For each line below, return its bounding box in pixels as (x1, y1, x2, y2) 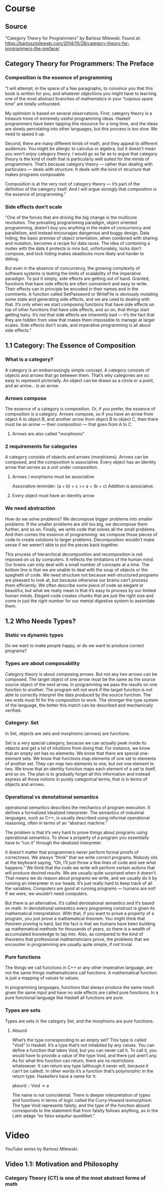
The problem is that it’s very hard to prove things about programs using (5, 830, 147, 836)
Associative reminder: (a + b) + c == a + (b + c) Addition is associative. (12, 483, 155, 489)
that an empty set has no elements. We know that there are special (5, 750, 139, 756)
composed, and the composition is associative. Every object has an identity (5, 459, 157, 465)
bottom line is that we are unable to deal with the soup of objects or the (5, 567, 148, 573)
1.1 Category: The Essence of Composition (5, 341, 136, 350)
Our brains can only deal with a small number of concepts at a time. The (5, 561, 150, 567)
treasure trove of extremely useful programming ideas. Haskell (5, 115, 130, 121)
